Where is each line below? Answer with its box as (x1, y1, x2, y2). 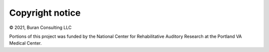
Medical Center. (9, 40, 42, 46)
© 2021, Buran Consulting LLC (9, 25, 72, 30)
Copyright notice (9, 7, 81, 18)
